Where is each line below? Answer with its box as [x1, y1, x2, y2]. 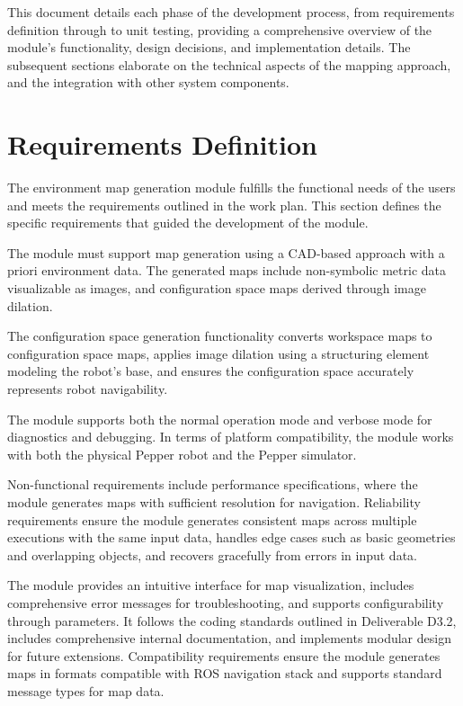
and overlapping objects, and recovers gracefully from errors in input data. [7, 545, 417, 564]
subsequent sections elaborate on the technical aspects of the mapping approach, [7, 55, 451, 74]
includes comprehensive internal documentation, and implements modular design [7, 629, 451, 648]
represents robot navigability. [7, 380, 168, 398]
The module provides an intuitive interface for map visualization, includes [7, 576, 414, 594]
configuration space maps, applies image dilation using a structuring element [7, 344, 430, 362]
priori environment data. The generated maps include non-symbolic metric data [7, 261, 447, 280]
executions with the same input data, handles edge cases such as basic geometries [7, 528, 456, 547]
